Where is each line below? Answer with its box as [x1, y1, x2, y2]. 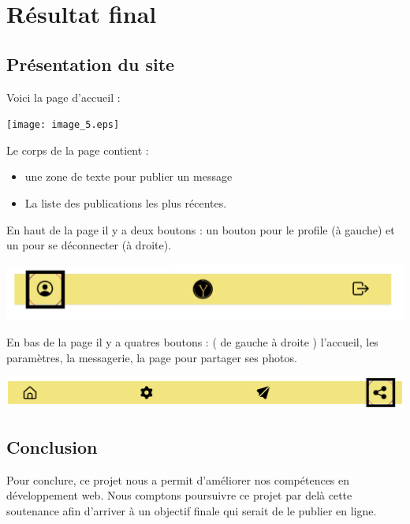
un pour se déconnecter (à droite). [6, 237, 172, 253]
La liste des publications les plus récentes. [24, 195, 227, 211]
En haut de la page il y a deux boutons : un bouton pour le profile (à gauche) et [6, 221, 395, 238]
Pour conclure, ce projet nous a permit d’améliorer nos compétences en [6, 471, 350, 488]
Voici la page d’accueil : [6, 88, 121, 105]
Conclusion [6, 434, 98, 458]
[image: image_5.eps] [6, 119, 120, 131]
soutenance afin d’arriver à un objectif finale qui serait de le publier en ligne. [6, 502, 377, 518]
